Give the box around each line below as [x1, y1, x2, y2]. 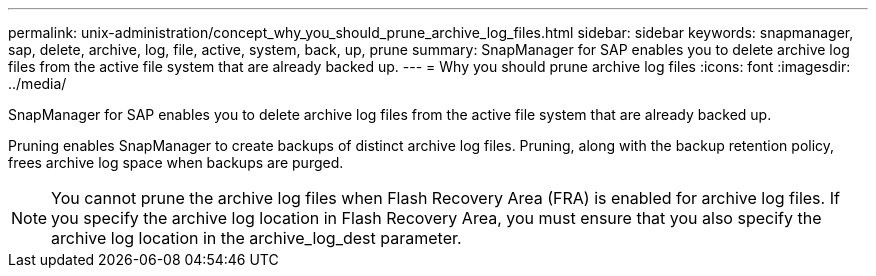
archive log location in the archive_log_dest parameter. [51, 228, 462, 248]
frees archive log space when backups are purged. [8, 154, 344, 171]
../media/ [8, 75, 67, 92]
